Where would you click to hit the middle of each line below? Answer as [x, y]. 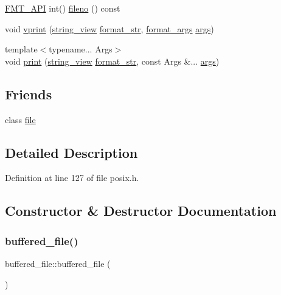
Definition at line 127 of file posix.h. [72, 178]
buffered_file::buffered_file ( [58, 263]
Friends [29, 94]
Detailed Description [71, 152]
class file [20, 119]
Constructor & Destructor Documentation [141, 211]
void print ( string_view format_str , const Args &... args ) [112, 61]
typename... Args [81, 49]
